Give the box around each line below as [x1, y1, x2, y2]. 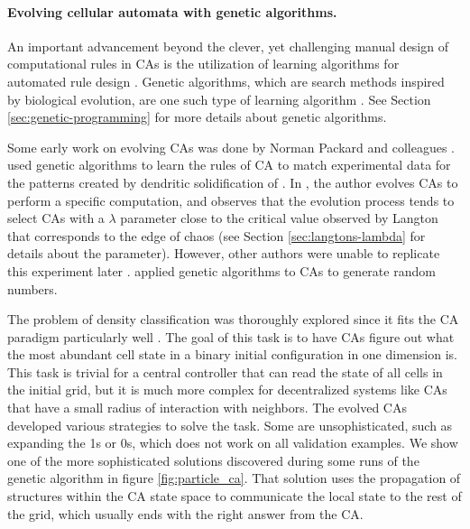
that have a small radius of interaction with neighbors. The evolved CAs [7, 398, 407, 417]
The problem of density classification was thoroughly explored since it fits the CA [7, 310, 459, 329]
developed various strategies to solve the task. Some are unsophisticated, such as [7, 415, 453, 434]
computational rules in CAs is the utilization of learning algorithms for [7, 54, 400, 73]
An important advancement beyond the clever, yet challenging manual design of [7, 36, 448, 55]
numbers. [7, 279, 58, 298]
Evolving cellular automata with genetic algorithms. [7, 2, 337, 21]
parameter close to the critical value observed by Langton [120, 209, 438, 227]
